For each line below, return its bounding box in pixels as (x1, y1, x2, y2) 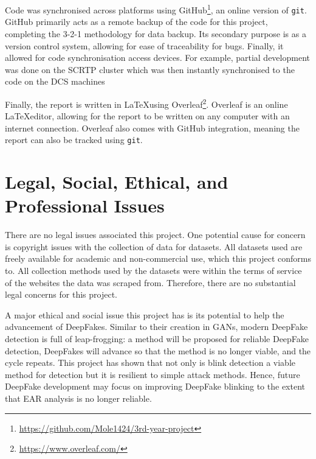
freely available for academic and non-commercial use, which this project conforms (5, 252, 312, 265)
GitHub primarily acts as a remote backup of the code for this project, (5, 15, 268, 28)
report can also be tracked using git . (5, 133, 143, 146)
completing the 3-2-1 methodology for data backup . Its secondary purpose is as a (5, 27, 306, 40)
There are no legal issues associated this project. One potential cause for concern (5, 228, 306, 241)
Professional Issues (5, 193, 165, 218)
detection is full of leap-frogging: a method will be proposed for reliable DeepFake (5, 332, 309, 345)
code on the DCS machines (5, 75, 105, 88)
